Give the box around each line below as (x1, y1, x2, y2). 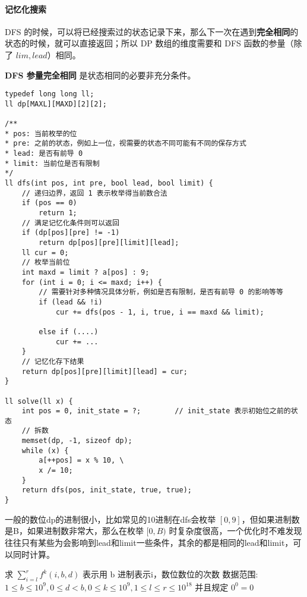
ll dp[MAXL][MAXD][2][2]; (5, 99, 107, 108)
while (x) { (21, 446, 69, 455)
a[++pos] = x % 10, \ (39, 456, 124, 465)
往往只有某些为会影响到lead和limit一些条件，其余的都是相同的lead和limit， (5, 536, 293, 548)
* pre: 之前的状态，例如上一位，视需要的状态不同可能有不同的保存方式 (5, 139, 246, 148)
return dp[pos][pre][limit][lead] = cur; (21, 367, 188, 376)
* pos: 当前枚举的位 (5, 129, 77, 138)
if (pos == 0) (21, 199, 77, 208)
